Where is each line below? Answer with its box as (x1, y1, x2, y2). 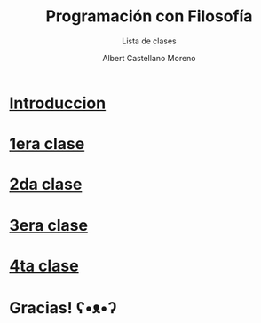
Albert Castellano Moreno (101, 52, 197, 63)
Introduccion (9, 93, 107, 113)
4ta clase (9, 256, 79, 276)
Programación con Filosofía (45, 6, 253, 27)
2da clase (9, 175, 83, 194)
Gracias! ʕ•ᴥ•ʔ (9, 297, 117, 318)
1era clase (9, 134, 85, 154)
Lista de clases (121, 35, 177, 46)
